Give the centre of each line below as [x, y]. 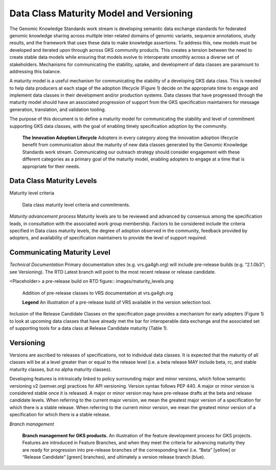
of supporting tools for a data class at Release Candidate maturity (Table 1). [89, 328]
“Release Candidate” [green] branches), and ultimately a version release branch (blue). [114, 457]
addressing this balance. [35, 71]
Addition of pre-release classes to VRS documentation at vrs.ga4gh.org [98, 293]
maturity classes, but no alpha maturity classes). [61, 369]
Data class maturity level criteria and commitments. [76, 205]
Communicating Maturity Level [60, 252]
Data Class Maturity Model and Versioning [101, 13]
